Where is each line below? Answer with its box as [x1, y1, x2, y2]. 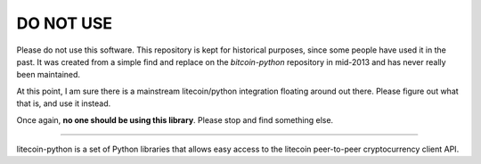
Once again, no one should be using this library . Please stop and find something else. [16, 114, 334, 125]
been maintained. [16, 70, 80, 80]
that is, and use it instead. [16, 98, 111, 109]
